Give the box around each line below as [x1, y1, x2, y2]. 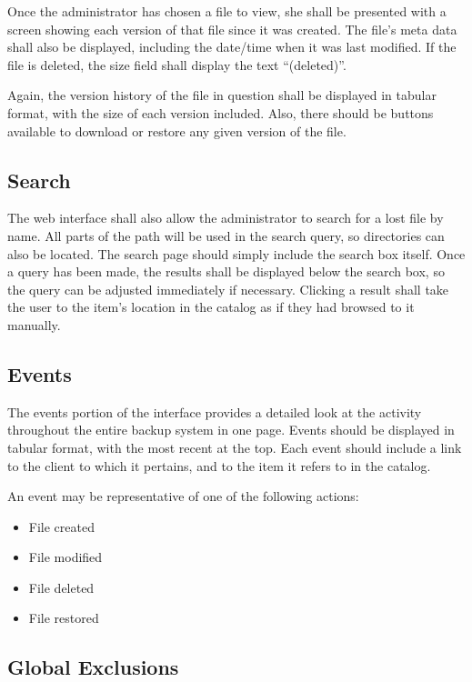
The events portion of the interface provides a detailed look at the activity [7, 402, 422, 421]
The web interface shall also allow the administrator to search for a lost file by [7, 208, 444, 227]
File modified [28, 547, 103, 567]
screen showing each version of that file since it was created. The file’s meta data [7, 19, 457, 38]
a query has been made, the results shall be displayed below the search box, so [7, 262, 445, 281]
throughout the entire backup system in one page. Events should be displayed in [7, 420, 455, 439]
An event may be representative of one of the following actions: [7, 486, 359, 506]
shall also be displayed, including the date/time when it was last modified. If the [7, 37, 457, 56]
